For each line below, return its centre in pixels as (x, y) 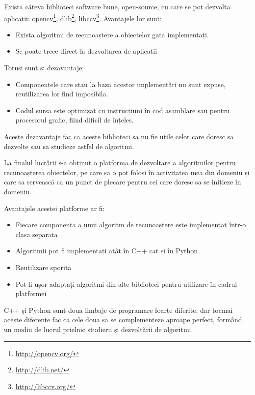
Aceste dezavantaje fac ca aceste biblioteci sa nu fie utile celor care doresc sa (119, 136)
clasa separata (37, 234)
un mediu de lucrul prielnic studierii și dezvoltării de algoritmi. (99, 329)
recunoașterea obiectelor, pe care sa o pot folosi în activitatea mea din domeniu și (127, 172)
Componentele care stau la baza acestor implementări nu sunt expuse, (120, 84)
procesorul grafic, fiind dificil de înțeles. (75, 120)
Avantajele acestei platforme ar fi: (54, 208)
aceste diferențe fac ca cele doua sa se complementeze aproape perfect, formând (123, 319)
